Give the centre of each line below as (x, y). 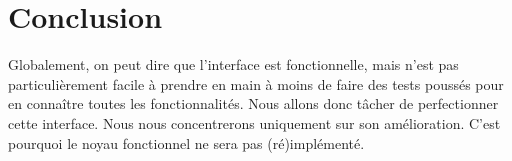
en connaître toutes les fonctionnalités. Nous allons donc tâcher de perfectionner (253, 103)
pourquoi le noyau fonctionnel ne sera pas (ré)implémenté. (186, 142)
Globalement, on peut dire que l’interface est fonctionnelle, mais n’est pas (233, 64)
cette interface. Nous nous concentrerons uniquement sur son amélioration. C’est (254, 122)
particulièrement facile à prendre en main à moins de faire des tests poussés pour (256, 83)
